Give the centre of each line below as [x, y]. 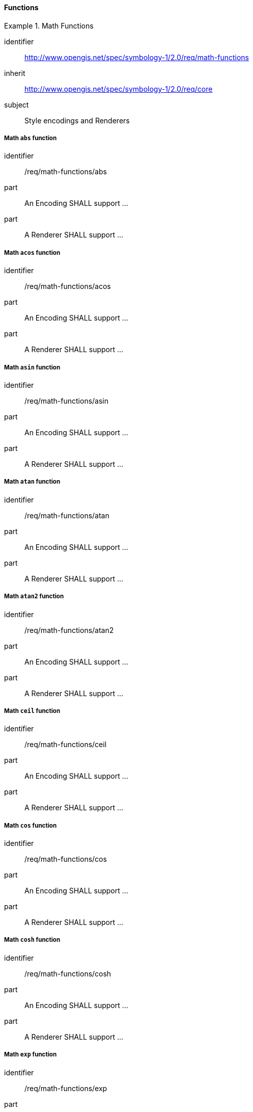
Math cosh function [32, 940]
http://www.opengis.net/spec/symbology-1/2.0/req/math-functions [137, 57]
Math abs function [31, 138]
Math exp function [31, 1055]
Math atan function [32, 482]
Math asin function [32, 367]
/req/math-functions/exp [66, 1088]
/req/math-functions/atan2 [69, 630]
